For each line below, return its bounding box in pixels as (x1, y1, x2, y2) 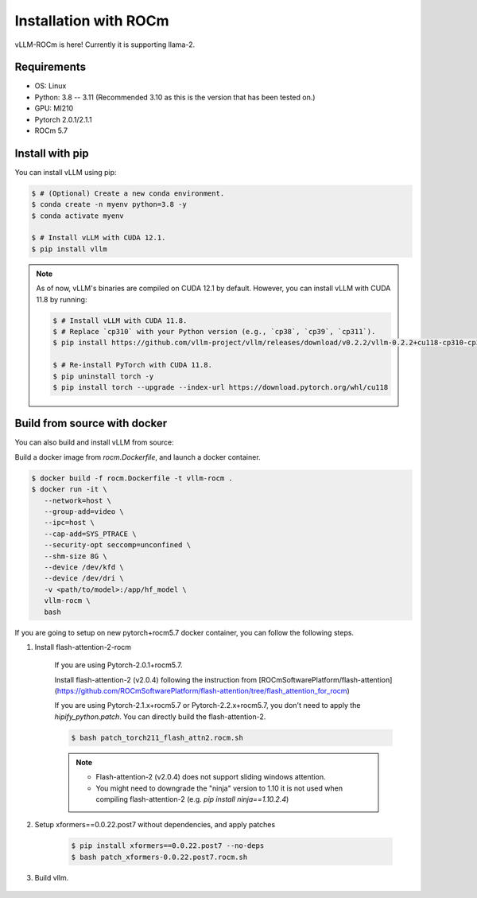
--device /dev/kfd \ (44, 562, 125, 572)
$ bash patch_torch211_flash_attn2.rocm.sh (71, 733, 244, 742)
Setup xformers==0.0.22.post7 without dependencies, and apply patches (34, 820, 276, 830)
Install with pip (14, 146, 89, 160)
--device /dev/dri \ (44, 573, 125, 583)
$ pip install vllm (31, 244, 107, 254)
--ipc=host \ (44, 518, 95, 527)
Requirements (14, 60, 87, 74)
